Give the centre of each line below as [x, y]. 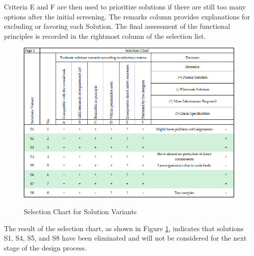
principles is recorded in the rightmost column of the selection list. [105, 36]
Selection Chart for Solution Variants [80, 211]
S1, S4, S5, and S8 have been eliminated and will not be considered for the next [126, 238]
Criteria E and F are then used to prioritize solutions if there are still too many [125, 6]
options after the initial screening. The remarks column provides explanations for [127, 16]
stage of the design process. [45, 247]
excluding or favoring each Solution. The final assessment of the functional [117, 26]
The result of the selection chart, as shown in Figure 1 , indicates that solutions [124, 228]
